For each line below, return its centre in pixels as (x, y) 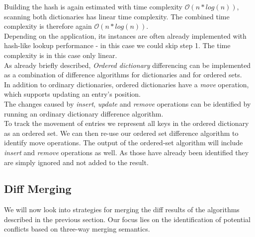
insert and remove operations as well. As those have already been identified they (127, 152)
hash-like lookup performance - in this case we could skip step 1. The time (117, 45)
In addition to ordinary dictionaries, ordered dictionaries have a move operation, (127, 84)
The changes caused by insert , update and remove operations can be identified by (127, 103)
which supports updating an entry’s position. (73, 94)
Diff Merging (38, 189)
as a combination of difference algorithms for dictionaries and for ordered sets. (123, 75)
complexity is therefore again (48, 26)
